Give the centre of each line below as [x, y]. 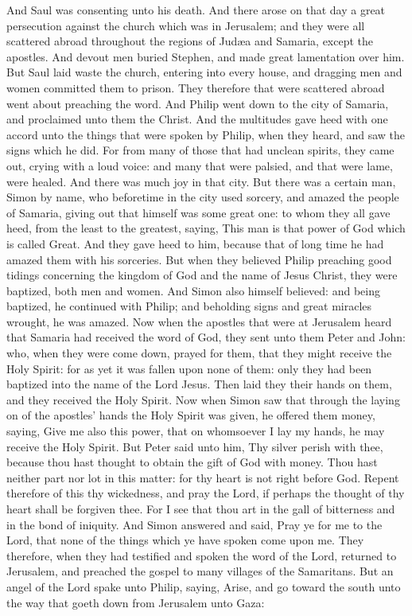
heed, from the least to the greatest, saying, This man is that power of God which [206, 228]
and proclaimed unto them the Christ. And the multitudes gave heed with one [197, 119]
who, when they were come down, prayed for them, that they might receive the [199, 353]
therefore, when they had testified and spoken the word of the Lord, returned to [202, 555]
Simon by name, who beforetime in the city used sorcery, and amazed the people [203, 197]
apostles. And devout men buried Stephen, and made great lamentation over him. [206, 56]
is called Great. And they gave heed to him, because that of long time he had [195, 243]
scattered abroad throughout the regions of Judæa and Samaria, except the [190, 41]
